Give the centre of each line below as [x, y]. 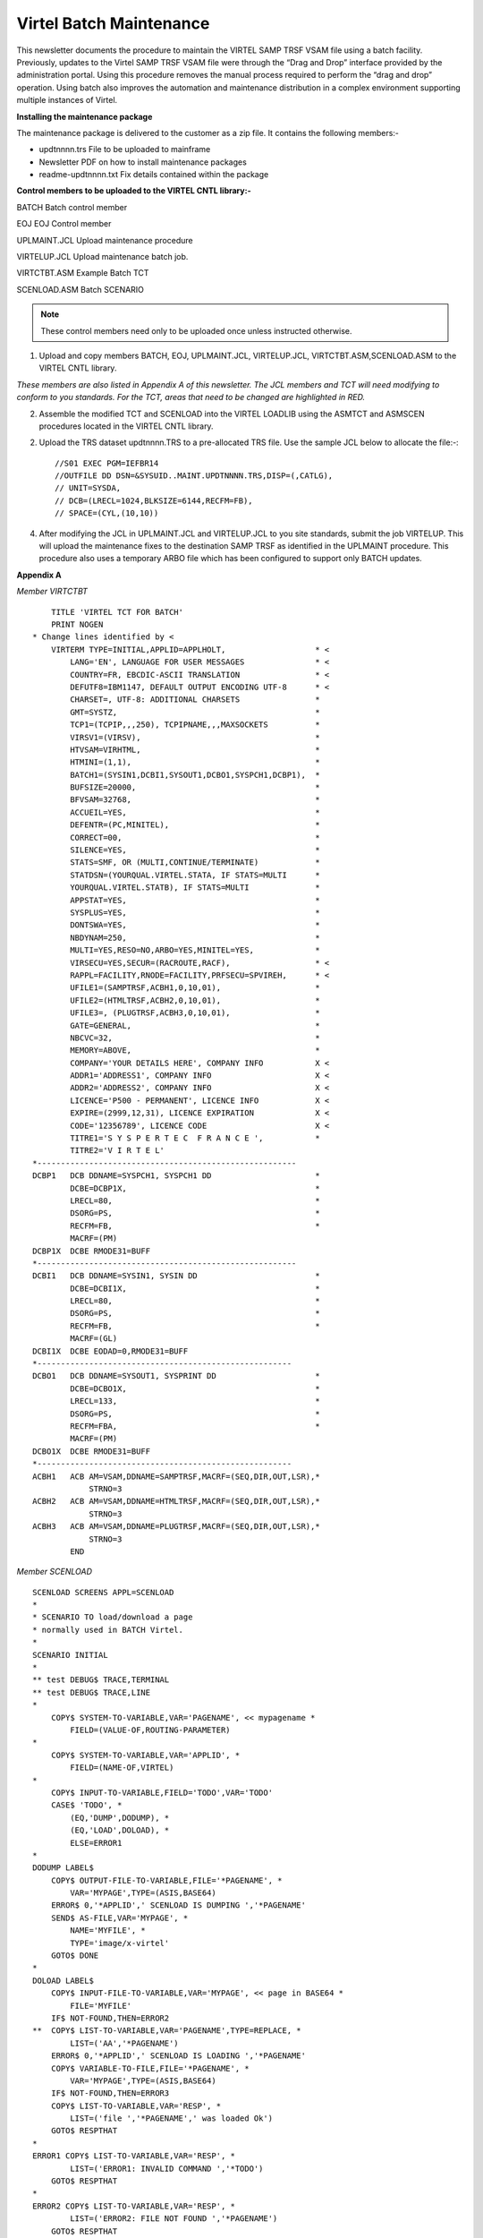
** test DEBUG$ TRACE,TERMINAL [101, 1680]
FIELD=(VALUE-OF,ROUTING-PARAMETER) [151, 1730]
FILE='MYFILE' [101, 2006]
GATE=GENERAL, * [195, 1025]
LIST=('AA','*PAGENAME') [124, 2043]
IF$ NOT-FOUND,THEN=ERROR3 [110, 2093]
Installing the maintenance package [85, 116]
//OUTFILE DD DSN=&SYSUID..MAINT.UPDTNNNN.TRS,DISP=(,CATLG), [194, 476]
